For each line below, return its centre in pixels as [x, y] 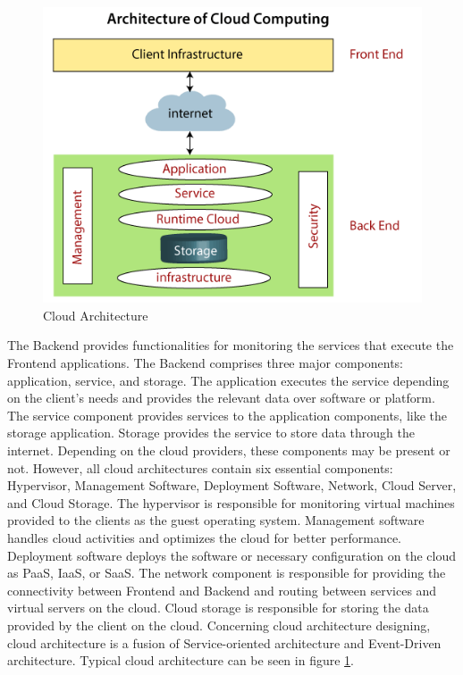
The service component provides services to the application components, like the [227, 415]
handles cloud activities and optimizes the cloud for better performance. [205, 537]
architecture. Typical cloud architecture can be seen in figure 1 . [181, 660]
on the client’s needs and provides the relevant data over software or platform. [221, 398]
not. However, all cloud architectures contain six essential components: [200, 467]
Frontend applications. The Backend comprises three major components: [206, 363]
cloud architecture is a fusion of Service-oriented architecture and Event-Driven [224, 642]
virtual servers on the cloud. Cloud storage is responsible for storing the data [218, 608]
